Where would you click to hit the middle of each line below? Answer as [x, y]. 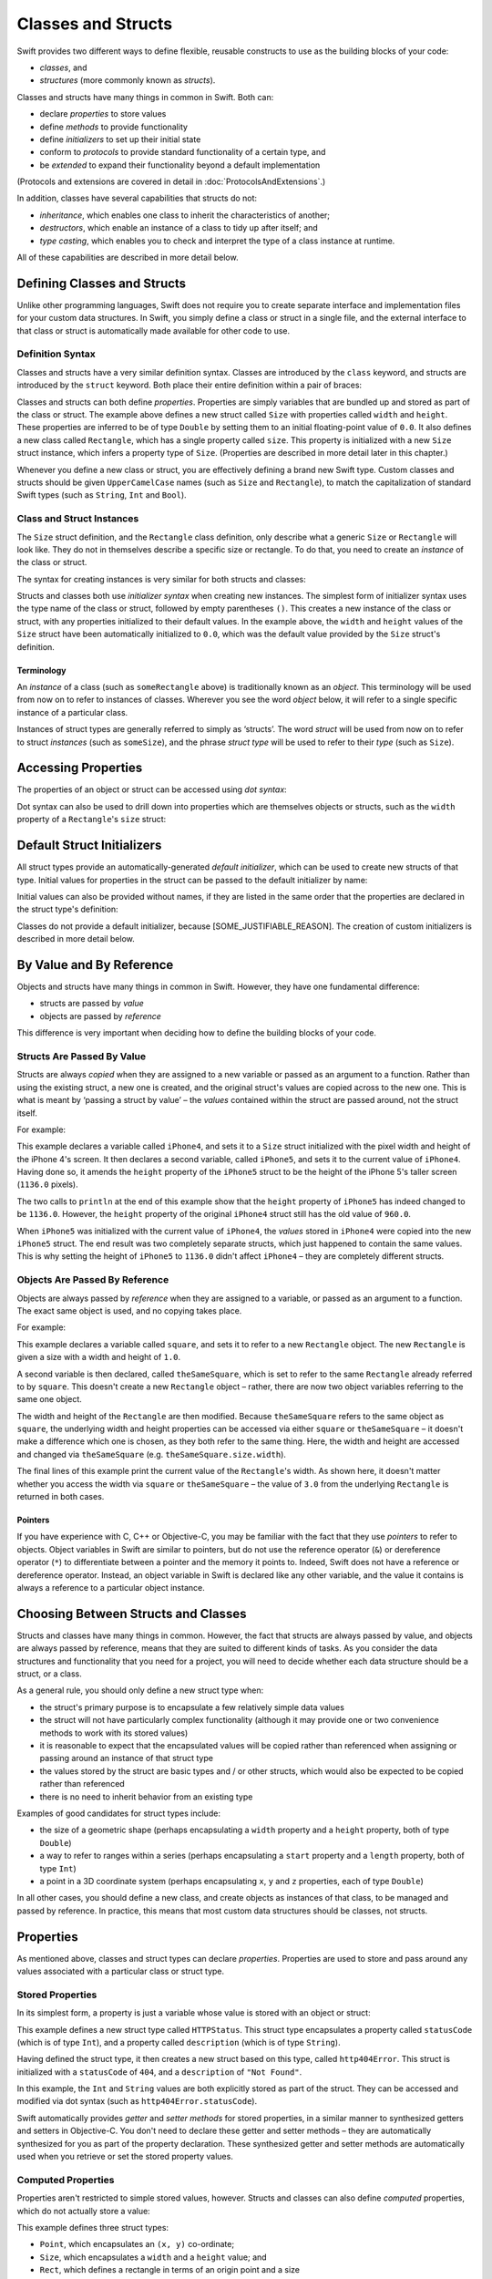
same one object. [49, 1399]
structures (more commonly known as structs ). [128, 80]
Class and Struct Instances [78, 519]
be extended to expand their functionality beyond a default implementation [180, 165]
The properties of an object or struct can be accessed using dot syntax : [152, 789]
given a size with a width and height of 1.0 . [99, 1357]
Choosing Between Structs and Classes [132, 1614]
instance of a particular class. [72, 712]
